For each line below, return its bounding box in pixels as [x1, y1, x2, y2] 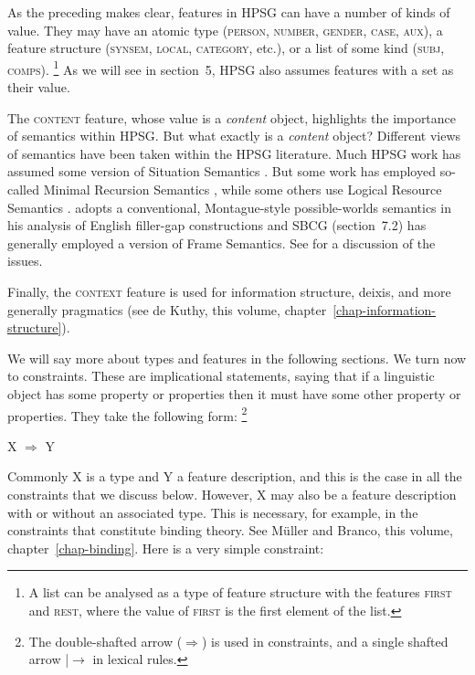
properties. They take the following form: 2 [7, 403, 248, 425]
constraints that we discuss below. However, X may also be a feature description [7, 484, 457, 503]
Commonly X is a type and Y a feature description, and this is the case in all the [7, 467, 462, 486]
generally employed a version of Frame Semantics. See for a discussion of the [7, 233, 436, 252]
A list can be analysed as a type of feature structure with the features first [28, 583, 452, 602]
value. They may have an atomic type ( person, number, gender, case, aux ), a [7, 20, 443, 39]
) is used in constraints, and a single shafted [201, 631, 449, 650]
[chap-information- [332, 300, 437, 319]
